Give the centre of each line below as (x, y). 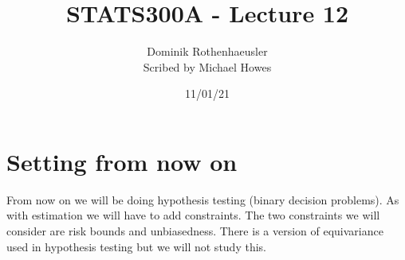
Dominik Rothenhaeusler (207, 51)
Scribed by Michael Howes (207, 66)
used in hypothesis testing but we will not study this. (136, 246)
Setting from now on (122, 161)
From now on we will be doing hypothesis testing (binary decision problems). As (203, 199)
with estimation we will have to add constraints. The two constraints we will (193, 215)
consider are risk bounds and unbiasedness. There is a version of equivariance (195, 231)
